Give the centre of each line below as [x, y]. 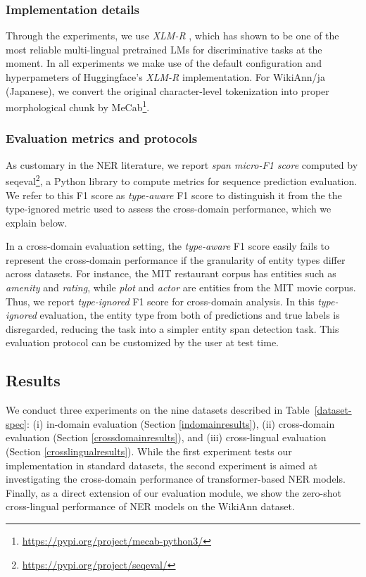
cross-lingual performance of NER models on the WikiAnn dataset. [150, 506]
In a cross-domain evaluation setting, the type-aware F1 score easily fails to [168, 246]
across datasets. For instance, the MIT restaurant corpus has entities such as [171, 273]
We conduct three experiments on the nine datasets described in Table [158, 410]
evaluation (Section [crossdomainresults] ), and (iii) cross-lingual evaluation [166, 437]
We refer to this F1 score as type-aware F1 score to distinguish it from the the [174, 195]
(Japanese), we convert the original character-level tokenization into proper [168, 90]
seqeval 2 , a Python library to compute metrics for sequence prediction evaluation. [182, 180]
